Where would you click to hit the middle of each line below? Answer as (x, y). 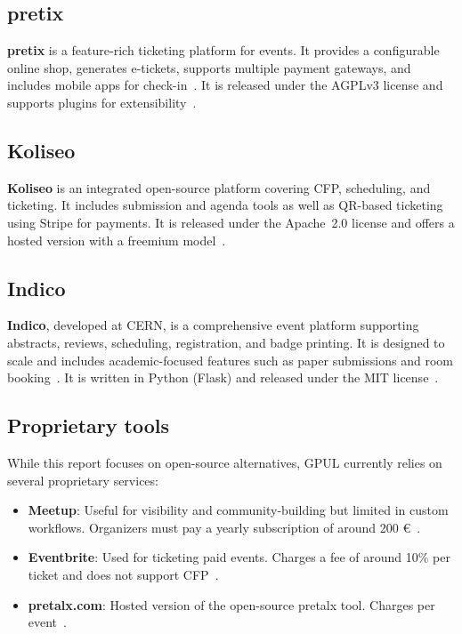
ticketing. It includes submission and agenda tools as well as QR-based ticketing (225, 205)
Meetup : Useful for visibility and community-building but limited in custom (238, 510)
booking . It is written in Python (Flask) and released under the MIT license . (223, 377)
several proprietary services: (83, 480)
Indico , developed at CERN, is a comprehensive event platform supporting (213, 325)
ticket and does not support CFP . (123, 574)
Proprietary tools (88, 425)
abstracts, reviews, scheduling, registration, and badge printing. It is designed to (226, 342)
